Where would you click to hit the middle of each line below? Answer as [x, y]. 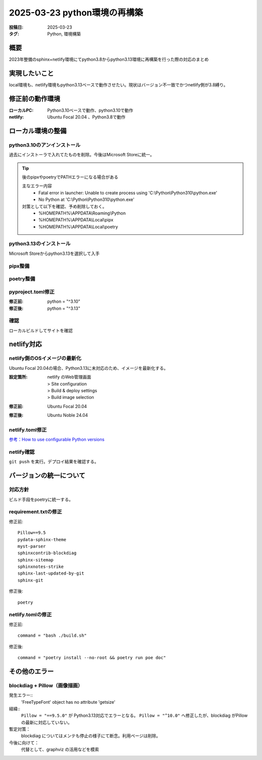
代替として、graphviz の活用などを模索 [60, 749]
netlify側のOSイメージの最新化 [45, 358]
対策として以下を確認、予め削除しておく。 [64, 206]
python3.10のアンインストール [45, 145]
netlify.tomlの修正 [30, 615]
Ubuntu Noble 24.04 [68, 415]
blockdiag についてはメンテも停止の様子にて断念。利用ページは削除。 [91, 736]
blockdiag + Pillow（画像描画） [46, 685]
